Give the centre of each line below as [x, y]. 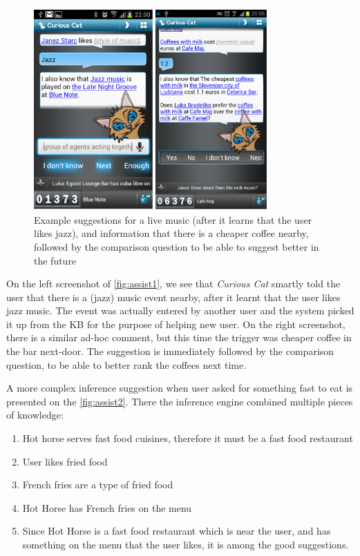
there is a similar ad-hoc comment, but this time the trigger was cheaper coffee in [179, 337]
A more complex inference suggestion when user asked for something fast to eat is [180, 388]
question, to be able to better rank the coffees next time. [126, 364]
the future [55, 260]
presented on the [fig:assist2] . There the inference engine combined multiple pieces [180, 401]
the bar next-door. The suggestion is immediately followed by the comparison [170, 351]
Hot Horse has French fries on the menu [107, 507]
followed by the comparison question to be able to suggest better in [177, 246]
